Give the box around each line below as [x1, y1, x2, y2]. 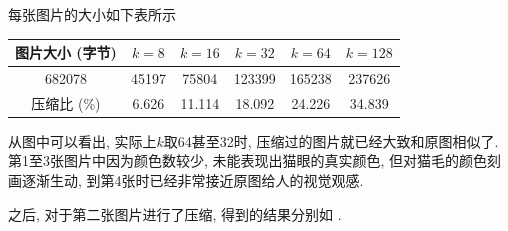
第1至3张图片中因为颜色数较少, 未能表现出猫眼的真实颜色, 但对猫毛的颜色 [8, 150, 488, 171]
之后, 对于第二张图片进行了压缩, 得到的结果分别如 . [8, 203, 342, 224]
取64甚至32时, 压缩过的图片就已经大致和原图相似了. [163, 130, 499, 151]
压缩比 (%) [31, 92, 101, 113]
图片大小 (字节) [15, 42, 117, 63]
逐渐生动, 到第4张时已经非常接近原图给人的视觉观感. [21, 170, 364, 191]
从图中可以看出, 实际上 [8, 130, 157, 151]
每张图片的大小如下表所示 [8, 4, 176, 24]
